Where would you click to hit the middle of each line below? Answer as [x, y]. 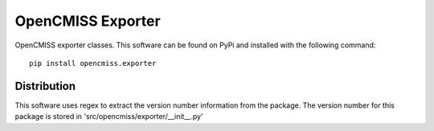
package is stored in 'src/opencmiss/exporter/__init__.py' [109, 117]
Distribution [45, 86]
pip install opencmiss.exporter [93, 63]
